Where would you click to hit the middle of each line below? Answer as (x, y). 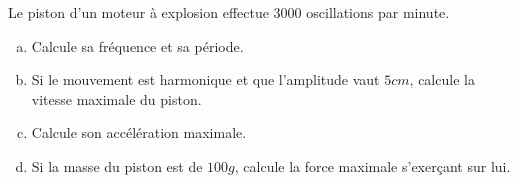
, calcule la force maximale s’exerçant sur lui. (372, 165)
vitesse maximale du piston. (116, 98)
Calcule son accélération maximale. (139, 132)
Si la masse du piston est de (117, 165)
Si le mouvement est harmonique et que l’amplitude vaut (205, 79)
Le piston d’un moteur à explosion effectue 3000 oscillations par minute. (229, 12)
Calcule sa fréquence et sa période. (137, 45)
